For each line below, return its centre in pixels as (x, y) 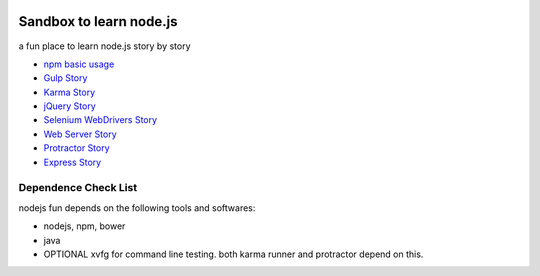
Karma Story (69, 92)
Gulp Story (65, 78)
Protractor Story (76, 148)
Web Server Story (80, 134)
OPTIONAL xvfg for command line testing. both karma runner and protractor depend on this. (233, 254)
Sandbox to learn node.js (98, 21)
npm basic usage (79, 64)
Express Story (72, 162)
